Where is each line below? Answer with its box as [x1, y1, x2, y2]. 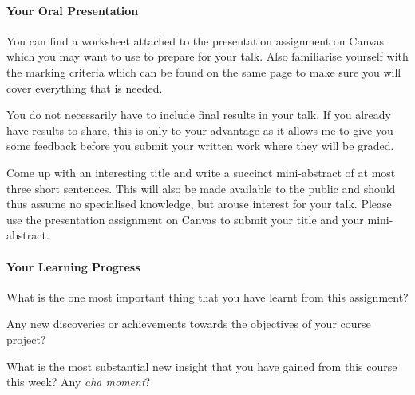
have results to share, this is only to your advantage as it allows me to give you [6, 121, 393, 138]
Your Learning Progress [6, 258, 140, 275]
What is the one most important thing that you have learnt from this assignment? [6, 288, 409, 305]
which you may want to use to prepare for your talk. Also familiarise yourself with [6, 48, 409, 65]
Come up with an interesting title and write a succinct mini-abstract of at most [6, 164, 396, 180]
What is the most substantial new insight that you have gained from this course [6, 357, 397, 374]
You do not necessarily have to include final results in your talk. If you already [6, 106, 391, 123]
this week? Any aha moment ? [6, 373, 151, 390]
